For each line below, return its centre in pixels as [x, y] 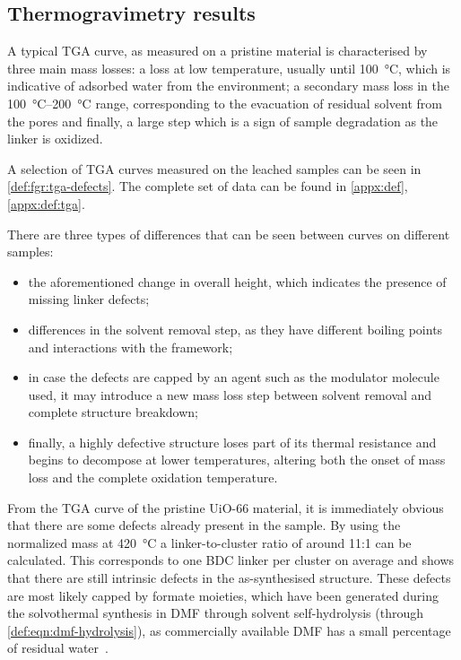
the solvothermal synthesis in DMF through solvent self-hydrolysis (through [215, 613]
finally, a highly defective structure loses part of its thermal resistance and [232, 442]
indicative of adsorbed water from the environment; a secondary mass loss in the [228, 86]
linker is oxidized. [55, 139]
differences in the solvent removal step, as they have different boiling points [235, 329]
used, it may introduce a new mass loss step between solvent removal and [230, 394]
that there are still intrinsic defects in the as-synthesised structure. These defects [229, 578]
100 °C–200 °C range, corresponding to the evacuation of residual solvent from [225, 103]
